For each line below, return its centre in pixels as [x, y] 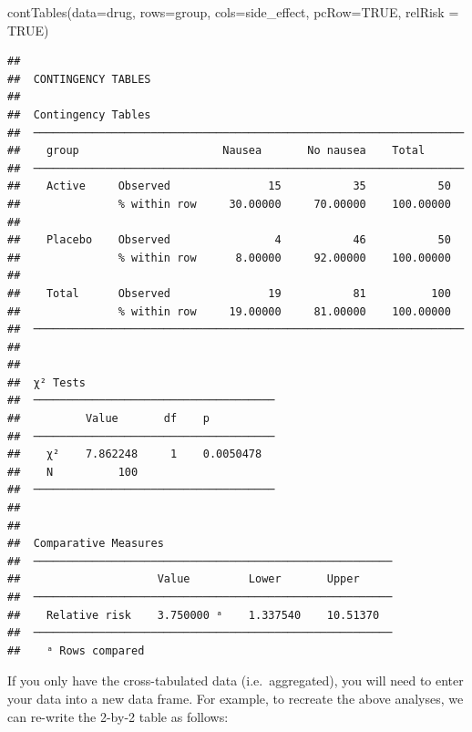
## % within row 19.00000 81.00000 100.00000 [229, 311]
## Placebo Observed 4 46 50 [229, 240]
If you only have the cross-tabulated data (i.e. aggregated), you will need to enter [236, 680]
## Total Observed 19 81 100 [229, 293]
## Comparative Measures [86, 544]
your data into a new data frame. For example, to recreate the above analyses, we [236, 698]
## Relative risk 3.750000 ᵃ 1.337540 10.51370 [194, 615]
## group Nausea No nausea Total [216, 151]
